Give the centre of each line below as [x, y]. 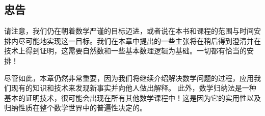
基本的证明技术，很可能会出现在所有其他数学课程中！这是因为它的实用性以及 [132, 97]
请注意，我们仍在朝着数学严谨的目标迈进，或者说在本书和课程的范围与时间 [129, 31]
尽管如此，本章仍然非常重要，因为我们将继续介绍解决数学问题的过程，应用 [129, 78]
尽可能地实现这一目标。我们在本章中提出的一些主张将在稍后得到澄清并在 [139, 40]
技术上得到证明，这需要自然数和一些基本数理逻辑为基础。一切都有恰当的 [125, 51]
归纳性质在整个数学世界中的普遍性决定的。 [75, 108]
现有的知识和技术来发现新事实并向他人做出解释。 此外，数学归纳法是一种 [134, 88]
